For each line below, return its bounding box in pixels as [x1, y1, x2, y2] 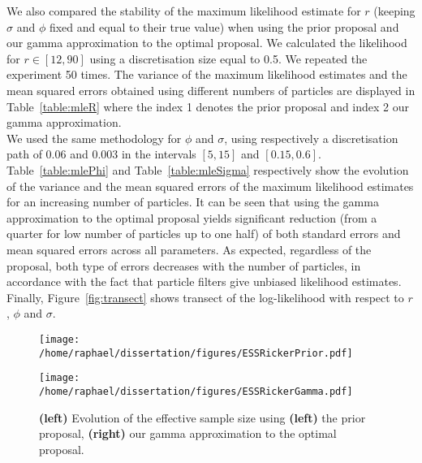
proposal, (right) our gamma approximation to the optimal [39, 425, 337, 442]
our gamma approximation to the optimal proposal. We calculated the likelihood [6, 34, 407, 51]
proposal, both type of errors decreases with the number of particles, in [6, 257, 361, 274]
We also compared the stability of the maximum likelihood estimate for [6, 2, 361, 19]
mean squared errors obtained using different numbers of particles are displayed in [6, 81, 416, 98]
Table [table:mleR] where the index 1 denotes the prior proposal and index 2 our [6, 97, 410, 115]
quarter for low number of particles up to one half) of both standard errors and [6, 225, 401, 242]
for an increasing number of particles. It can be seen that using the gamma [6, 193, 379, 210]
